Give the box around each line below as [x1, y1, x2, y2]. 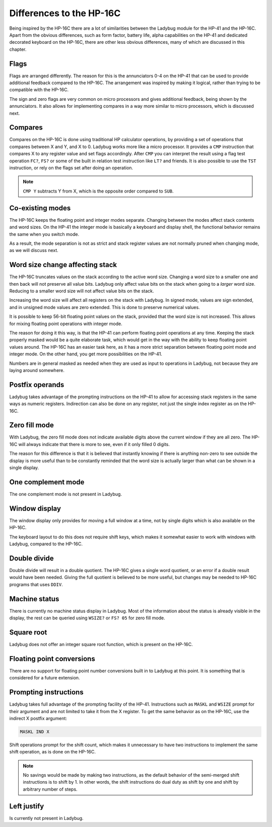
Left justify [9, 802, 44, 810]
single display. [9, 465, 39, 471]
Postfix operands [9, 380, 64, 389]
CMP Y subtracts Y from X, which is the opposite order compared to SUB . [23, 188, 174, 194]
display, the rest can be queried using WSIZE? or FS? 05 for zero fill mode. [9, 615, 166, 621]
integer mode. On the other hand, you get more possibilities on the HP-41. [9, 351, 162, 357]
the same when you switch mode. [9, 231, 80, 237]
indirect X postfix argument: [9, 715, 67, 721]
